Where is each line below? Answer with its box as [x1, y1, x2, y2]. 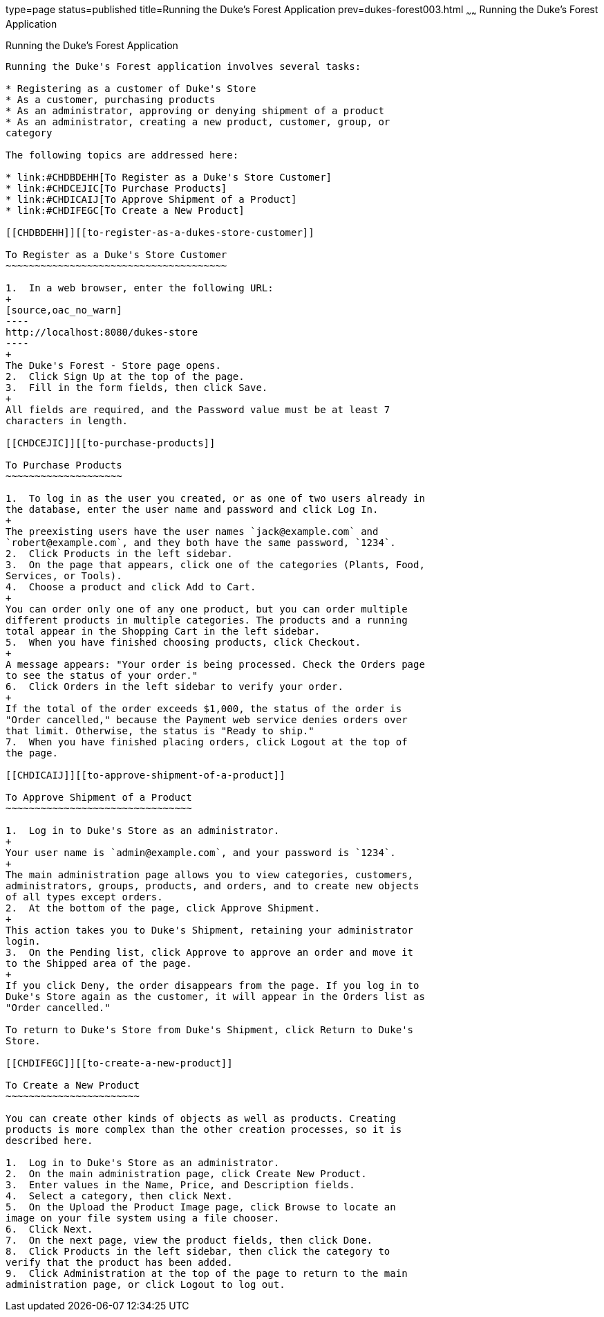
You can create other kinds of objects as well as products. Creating [6, 1112, 396, 1124]
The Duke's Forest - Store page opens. [6, 359, 221, 371]
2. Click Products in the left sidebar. [6, 547, 233, 559]
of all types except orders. [6, 891, 163, 902]
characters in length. [6, 415, 129, 426]
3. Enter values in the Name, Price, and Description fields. [6, 1179, 355, 1190]
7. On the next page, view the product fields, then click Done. [6, 1234, 373, 1246]
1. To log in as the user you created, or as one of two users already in [6, 492, 425, 504]
